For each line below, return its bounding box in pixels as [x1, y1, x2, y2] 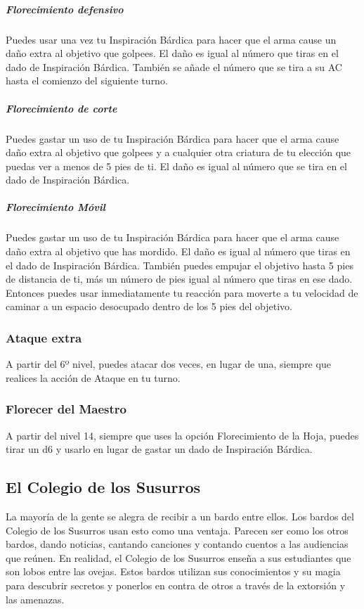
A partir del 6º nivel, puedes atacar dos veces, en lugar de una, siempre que [6, 357, 331, 371]
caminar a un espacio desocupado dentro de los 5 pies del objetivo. [6, 299, 292, 314]
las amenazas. [6, 591, 65, 606]
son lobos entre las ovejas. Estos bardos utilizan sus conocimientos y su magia [6, 564, 341, 579]
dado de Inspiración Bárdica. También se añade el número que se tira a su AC [6, 59, 342, 74]
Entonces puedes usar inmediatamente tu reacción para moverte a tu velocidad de [6, 285, 358, 300]
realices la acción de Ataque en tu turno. [6, 370, 181, 385]
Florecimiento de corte [6, 101, 117, 115]
